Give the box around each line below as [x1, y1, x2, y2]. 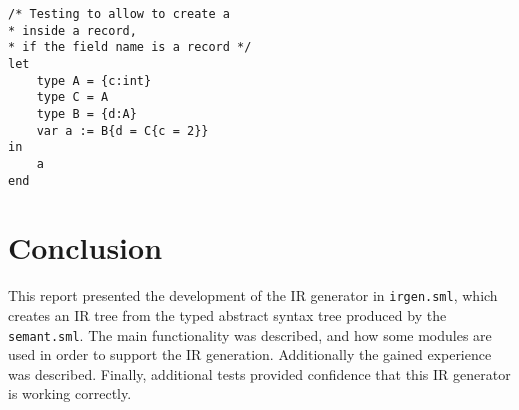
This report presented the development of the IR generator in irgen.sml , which [8, 285, 498, 306]
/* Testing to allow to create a [8, 7, 230, 21]
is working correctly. [8, 383, 132, 404]
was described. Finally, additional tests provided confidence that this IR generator [8, 363, 511, 384]
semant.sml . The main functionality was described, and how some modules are [8, 324, 492, 345]
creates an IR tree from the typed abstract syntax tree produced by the [8, 305, 447, 325]
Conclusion [8, 227, 163, 268]
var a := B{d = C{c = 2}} [36, 123, 209, 138]
